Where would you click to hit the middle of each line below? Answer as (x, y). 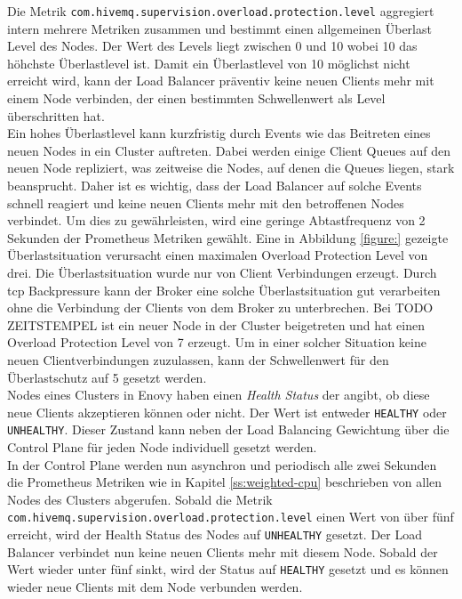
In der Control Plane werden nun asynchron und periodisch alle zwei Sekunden (222, 464)
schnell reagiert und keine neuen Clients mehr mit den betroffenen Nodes (206, 202)
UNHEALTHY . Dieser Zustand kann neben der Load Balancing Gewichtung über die (228, 429)
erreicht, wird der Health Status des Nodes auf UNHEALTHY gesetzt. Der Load (215, 534)
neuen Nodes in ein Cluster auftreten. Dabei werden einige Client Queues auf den (229, 150)
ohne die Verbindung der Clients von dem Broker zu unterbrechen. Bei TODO (220, 308)
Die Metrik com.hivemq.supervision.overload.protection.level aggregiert (221, 11)
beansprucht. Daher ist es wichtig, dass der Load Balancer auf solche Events (215, 185)
